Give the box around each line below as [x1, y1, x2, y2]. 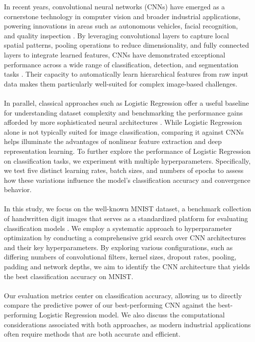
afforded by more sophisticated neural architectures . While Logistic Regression [4, 117, 242, 127]
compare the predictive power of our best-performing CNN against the [4, 300, 216, 310]
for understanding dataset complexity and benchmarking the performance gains [4, 107, 243, 117]
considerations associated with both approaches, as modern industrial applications [4, 319, 251, 329]
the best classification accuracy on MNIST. [4, 271, 133, 281]
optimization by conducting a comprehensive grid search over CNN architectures [4, 232, 246, 243]
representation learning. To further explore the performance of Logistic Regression [4, 145, 251, 156]
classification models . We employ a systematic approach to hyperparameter [4, 223, 232, 233]
